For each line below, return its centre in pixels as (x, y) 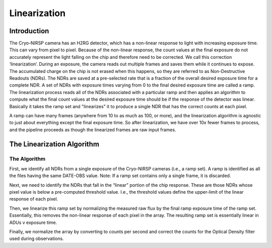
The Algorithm (27, 158)
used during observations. (37, 238)
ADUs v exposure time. (33, 222)
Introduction (29, 31)
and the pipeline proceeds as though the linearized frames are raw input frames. (93, 130)
